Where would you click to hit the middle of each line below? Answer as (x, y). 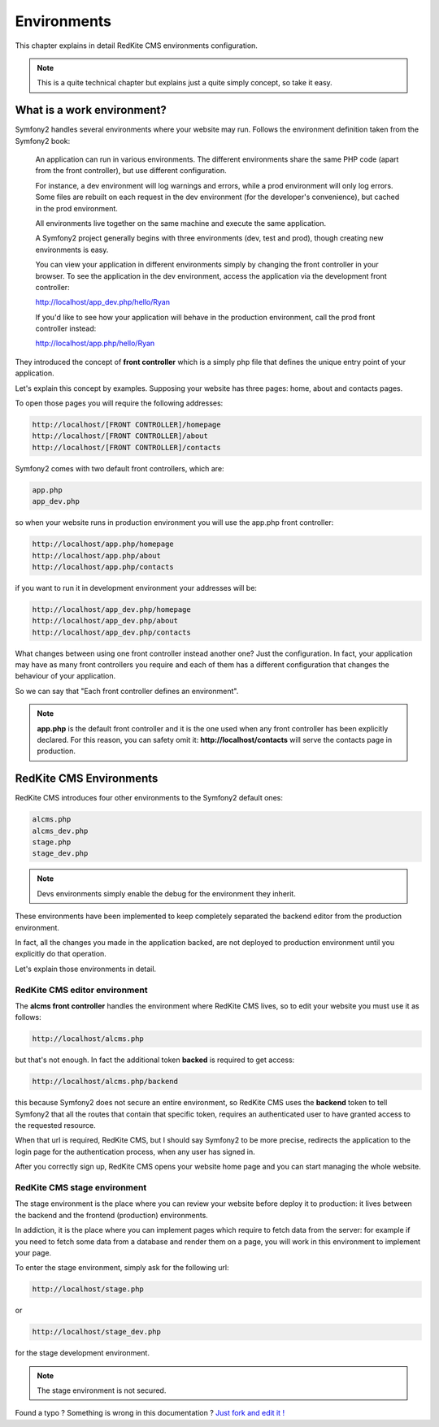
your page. (33, 1252)
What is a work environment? (91, 110)
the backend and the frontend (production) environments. (112, 1215)
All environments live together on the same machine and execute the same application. (181, 223)
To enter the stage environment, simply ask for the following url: (122, 1268)
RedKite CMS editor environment (81, 990)
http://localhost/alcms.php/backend (105, 1082)
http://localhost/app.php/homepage (103, 544)
